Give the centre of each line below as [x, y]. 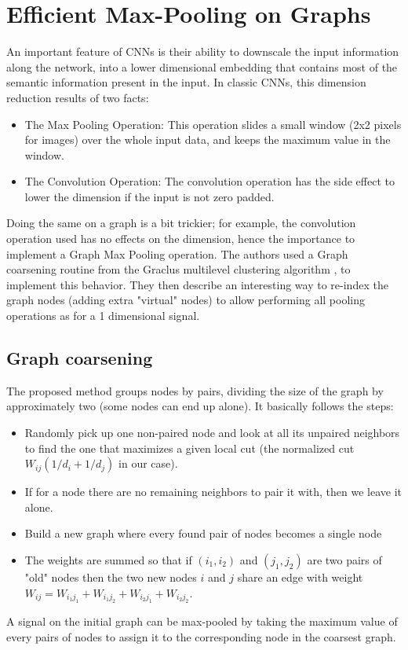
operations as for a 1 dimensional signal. [103, 316]
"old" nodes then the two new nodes [111, 577]
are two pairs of [344, 559]
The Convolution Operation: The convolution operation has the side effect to [209, 181]
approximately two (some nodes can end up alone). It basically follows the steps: [200, 406]
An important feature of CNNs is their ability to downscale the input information [203, 51]
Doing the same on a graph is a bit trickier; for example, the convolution [181, 223]
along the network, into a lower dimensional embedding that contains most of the [202, 66]
